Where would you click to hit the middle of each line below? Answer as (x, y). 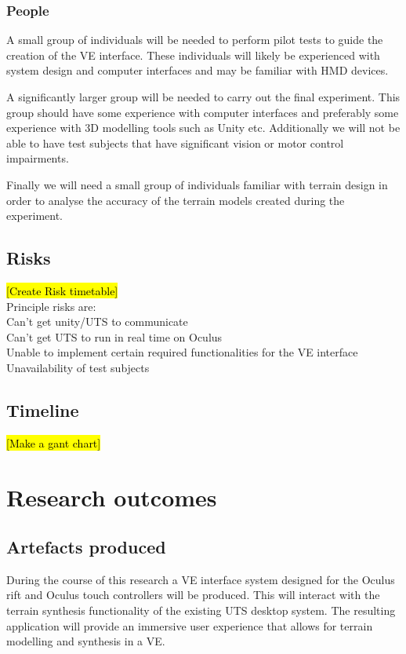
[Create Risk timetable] (62, 290)
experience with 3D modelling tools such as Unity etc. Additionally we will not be (203, 128)
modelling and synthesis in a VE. (86, 641)
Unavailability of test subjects (78, 367)
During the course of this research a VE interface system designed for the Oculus (201, 579)
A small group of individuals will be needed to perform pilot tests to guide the (195, 40)
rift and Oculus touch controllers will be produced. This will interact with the (193, 595)
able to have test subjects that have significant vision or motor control (175, 142)
